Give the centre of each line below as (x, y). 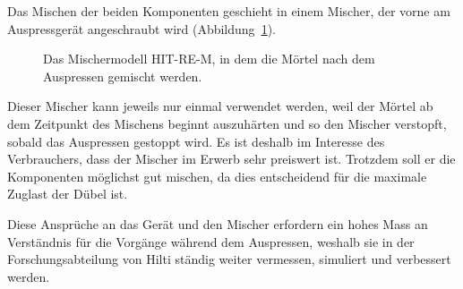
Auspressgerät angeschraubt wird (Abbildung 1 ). (141, 28)
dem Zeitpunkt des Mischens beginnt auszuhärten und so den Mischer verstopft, (227, 123)
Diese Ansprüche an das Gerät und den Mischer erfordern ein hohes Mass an (218, 223)
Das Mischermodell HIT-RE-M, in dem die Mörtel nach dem (209, 59)
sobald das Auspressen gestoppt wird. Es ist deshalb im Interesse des (196, 141)
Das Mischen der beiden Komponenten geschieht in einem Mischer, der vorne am (229, 11)
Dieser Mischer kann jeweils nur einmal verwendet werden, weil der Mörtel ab (220, 106)
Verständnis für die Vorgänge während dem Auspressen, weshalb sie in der (211, 241)
